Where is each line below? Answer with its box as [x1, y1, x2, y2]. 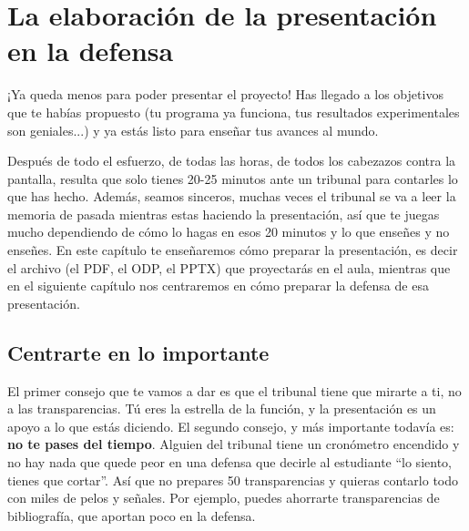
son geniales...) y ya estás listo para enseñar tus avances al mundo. [7, 120, 379, 139]
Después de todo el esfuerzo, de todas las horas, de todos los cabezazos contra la [7, 151, 456, 170]
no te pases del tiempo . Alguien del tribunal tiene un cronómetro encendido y [7, 434, 460, 454]
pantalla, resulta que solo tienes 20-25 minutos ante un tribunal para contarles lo [7, 168, 458, 188]
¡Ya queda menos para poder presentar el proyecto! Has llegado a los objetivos [7, 85, 444, 104]
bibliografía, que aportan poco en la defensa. [7, 505, 256, 525]
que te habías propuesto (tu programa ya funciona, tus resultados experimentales [7, 102, 460, 121]
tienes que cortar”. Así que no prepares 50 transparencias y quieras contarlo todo [7, 470, 459, 489]
